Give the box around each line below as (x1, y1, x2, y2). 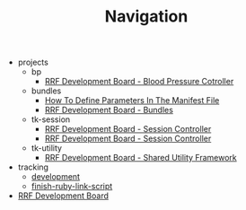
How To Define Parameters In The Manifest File (44, 95, 220, 106)
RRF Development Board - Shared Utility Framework (44, 153, 238, 163)
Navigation (104, 6, 189, 27)
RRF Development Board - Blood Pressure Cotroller (44, 76, 234, 87)
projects (17, 57, 49, 68)
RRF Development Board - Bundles (44, 105, 173, 116)
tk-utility (31, 143, 63, 153)
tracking (17, 162, 49, 172)
